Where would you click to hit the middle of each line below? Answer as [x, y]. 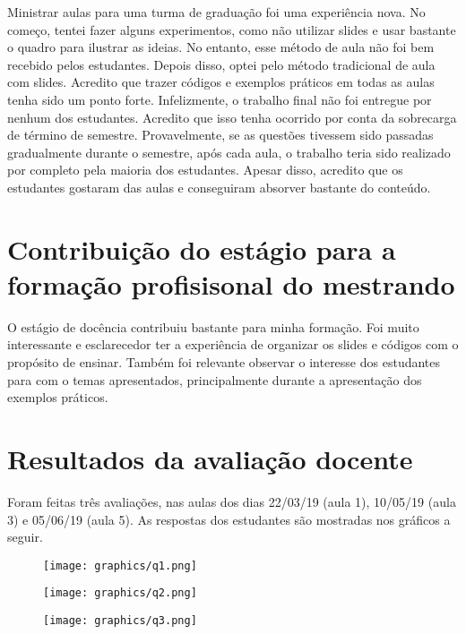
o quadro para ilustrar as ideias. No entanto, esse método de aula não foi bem [221, 47]
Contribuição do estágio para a [202, 248]
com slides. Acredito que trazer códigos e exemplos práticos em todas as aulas [221, 82]
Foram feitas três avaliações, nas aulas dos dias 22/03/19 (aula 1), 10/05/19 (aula [232, 501]
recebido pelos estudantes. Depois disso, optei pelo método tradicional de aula [221, 64]
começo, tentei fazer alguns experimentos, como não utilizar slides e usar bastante [232, 29]
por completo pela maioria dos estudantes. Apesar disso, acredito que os [205, 170]
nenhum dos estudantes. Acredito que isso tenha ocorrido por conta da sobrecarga [232, 117]
